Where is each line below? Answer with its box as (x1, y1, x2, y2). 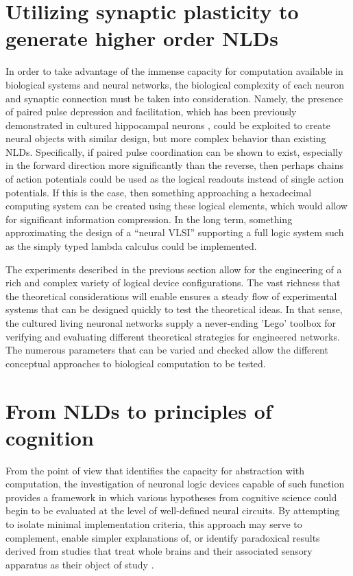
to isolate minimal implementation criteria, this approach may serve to (5, 517, 302, 531)
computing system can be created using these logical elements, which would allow (5, 198, 348, 213)
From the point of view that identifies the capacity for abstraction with (5, 463, 305, 477)
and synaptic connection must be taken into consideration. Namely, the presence (5, 91, 343, 105)
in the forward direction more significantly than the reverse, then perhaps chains (5, 158, 343, 172)
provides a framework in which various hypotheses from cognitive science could (5, 489, 337, 504)
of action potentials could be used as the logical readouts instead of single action (5, 172, 344, 186)
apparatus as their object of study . (5, 557, 154, 571)
